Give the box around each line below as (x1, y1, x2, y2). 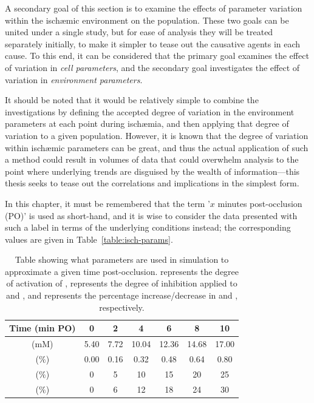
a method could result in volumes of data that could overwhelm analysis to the (5, 153, 299, 166)
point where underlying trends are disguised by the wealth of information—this (5, 164, 300, 177)
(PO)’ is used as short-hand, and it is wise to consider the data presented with (5, 209, 298, 222)
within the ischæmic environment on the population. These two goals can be (5, 13, 289, 26)
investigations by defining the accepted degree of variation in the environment (5, 105, 295, 118)
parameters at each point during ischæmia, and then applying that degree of (5, 117, 289, 130)
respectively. (99, 300, 145, 313)
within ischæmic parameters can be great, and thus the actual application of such (5, 141, 309, 154)
